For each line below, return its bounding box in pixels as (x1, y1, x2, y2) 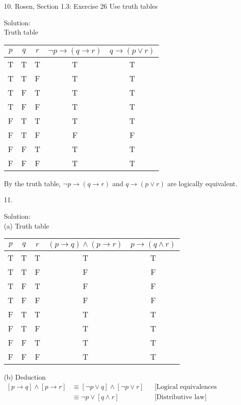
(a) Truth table (4, 220, 50, 231)
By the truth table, (4, 178, 61, 188)
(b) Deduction (4, 372, 46, 382)
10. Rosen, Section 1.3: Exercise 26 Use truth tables (4, 1, 158, 11)
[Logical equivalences (155, 383, 217, 390)
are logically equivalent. (167, 178, 238, 188)
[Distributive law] (155, 393, 207, 401)
